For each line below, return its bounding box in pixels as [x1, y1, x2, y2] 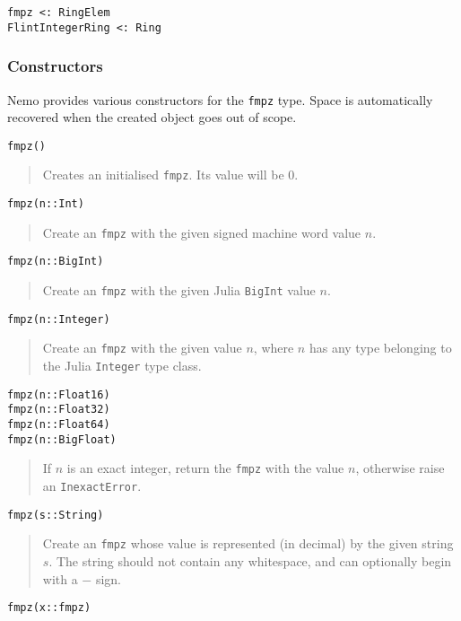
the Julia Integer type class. [42, 356, 202, 375]
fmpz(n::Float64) [7, 418, 110, 431]
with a [42, 569, 78, 588]
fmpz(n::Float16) [7, 388, 110, 401]
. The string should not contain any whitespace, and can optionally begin [48, 551, 452, 570]
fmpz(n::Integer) [7, 312, 110, 326]
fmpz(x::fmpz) [7, 601, 91, 615]
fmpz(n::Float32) [7, 403, 110, 416]
